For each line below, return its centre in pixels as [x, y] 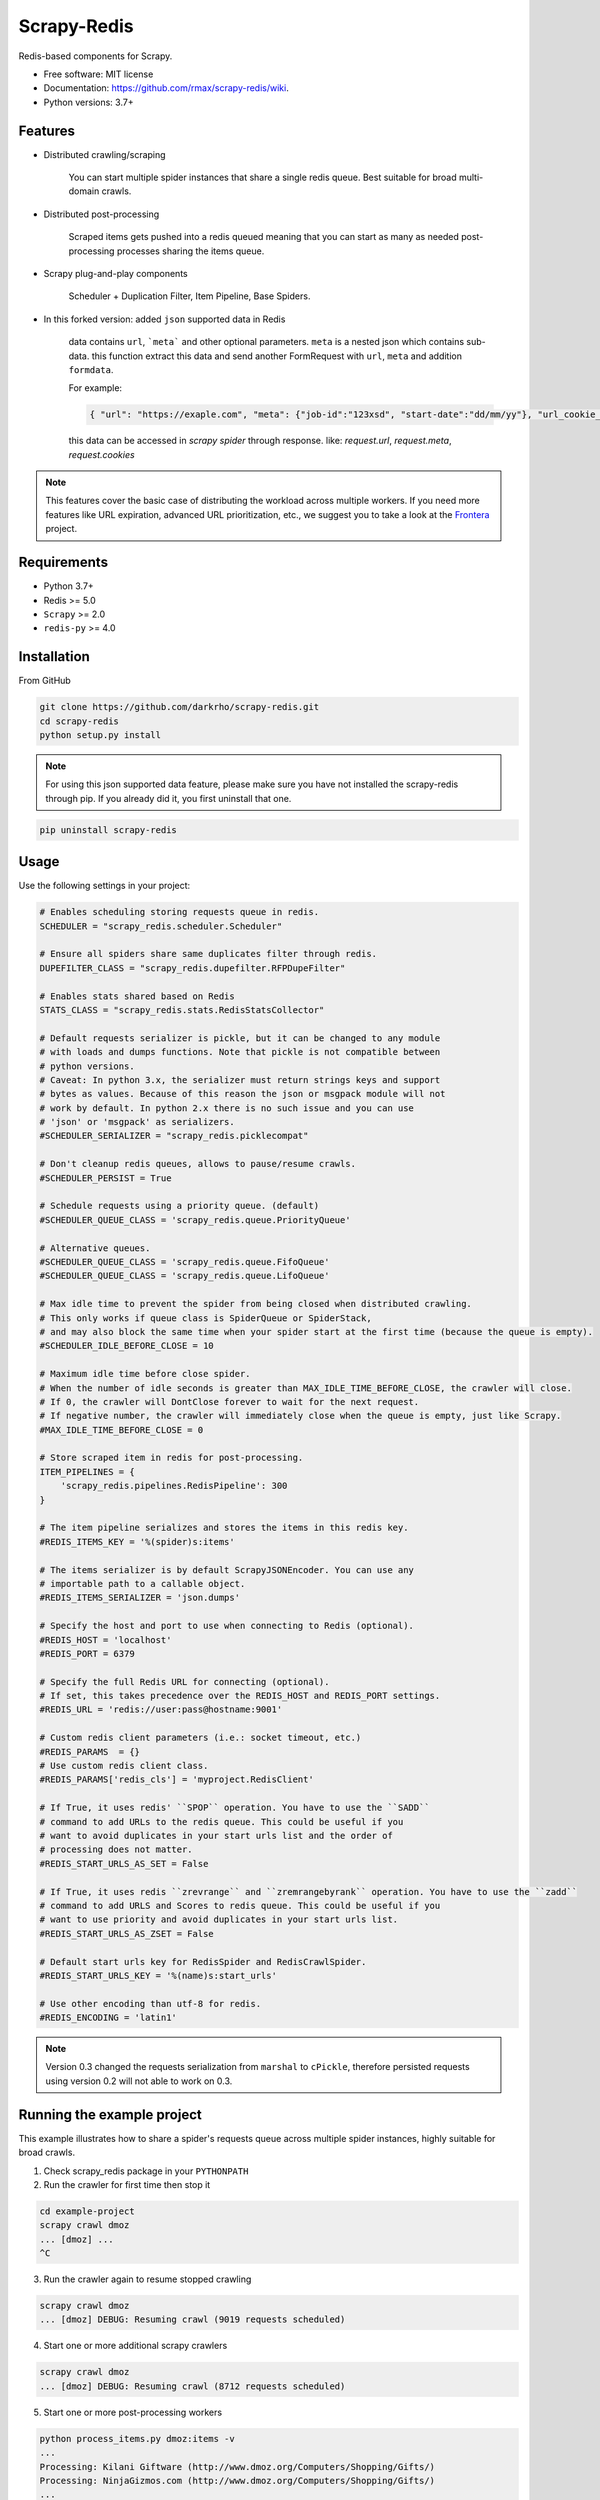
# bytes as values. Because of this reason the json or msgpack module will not [242, 1094]
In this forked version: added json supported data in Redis [164, 319]
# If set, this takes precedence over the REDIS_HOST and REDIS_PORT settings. [240, 1696]
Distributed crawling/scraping [104, 154]
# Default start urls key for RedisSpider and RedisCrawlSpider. [203, 1961]
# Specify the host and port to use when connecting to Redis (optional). [227, 1626]
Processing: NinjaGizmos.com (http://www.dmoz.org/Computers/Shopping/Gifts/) [237, 2480]
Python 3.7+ [68, 586]
